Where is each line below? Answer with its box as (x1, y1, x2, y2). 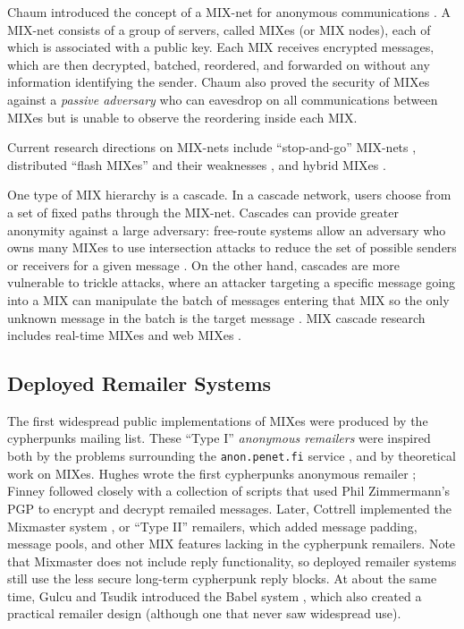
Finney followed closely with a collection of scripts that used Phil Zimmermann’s (7, 481, 451, 500)
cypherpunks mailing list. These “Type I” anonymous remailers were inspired (7, 429, 431, 447)
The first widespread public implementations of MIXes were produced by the (7, 411, 428, 429)
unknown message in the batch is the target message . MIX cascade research (7, 308, 426, 327)
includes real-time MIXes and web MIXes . (7, 326, 241, 344)
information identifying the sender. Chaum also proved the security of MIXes (7, 72, 430, 91)
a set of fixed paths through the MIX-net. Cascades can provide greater (7, 202, 399, 221)
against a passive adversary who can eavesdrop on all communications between (7, 89, 438, 108)
